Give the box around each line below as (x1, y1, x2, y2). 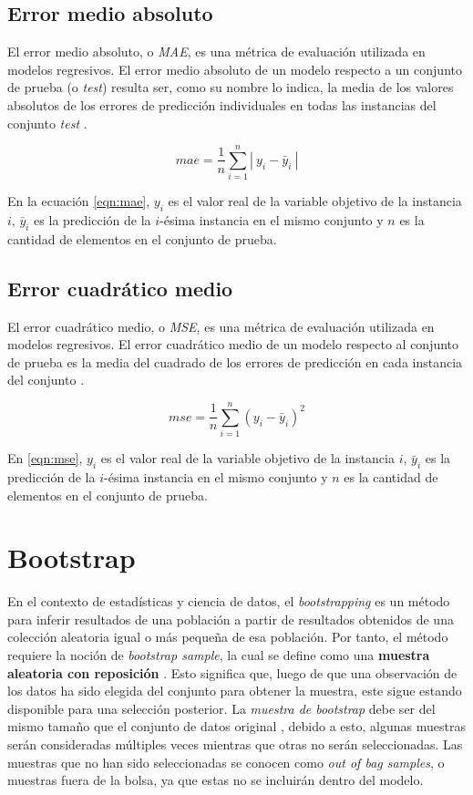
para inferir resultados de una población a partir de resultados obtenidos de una (7, 609, 454, 628)
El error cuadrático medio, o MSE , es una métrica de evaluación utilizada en (7, 316, 435, 336)
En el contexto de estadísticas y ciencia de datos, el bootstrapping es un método (7, 592, 450, 611)
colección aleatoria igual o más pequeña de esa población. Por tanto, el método (7, 627, 448, 646)
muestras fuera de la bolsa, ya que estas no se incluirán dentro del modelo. (7, 770, 424, 790)
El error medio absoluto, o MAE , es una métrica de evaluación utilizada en (7, 42, 426, 61)
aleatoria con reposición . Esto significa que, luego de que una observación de (7, 663, 458, 682)
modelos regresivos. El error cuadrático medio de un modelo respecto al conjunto (7, 335, 459, 354)
